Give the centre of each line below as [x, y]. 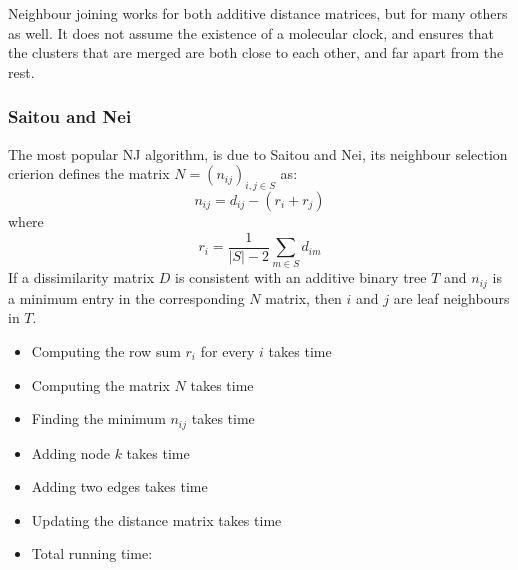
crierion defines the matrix [89, 173]
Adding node [70, 452]
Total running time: [92, 553]
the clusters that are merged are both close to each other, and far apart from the [256, 52]
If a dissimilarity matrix [81, 277]
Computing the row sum [106, 351]
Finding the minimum [98, 418]
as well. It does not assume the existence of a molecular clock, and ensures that [251, 32]
